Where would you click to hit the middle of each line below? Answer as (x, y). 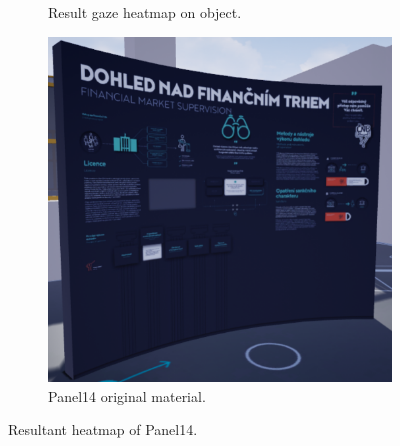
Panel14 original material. (127, 395)
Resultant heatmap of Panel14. (103, 429)
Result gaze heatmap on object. (145, 12)
